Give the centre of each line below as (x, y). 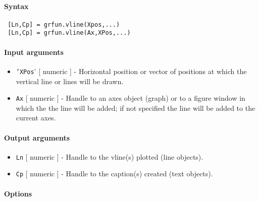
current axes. (36, 118)
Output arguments (37, 137)
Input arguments (34, 52)
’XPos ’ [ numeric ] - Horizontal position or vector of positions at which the (131, 71)
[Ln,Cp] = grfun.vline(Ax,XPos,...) (69, 33)
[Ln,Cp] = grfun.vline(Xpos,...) (64, 24)
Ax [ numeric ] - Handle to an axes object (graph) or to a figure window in (131, 98)
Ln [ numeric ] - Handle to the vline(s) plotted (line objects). (110, 156)
